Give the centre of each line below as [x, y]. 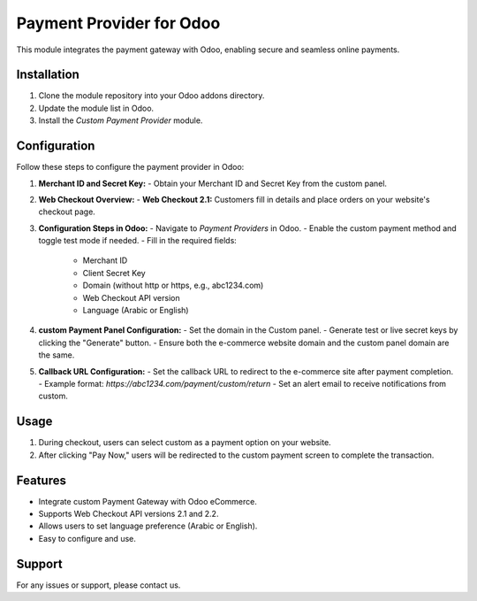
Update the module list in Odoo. [96, 108]
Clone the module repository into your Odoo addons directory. [151, 96]
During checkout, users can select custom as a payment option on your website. [185, 443]
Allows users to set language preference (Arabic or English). [148, 526]
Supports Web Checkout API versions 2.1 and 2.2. [129, 513]
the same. [57, 355]
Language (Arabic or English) [136, 311]
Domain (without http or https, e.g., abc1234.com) [173, 285]
